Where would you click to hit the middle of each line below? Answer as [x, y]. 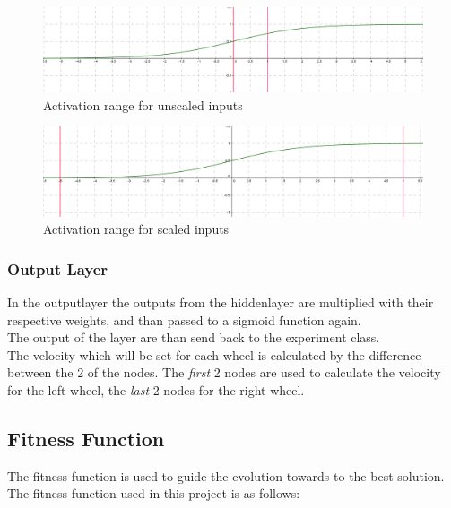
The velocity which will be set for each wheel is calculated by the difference [214, 354]
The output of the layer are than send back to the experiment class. [194, 337]
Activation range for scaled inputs [136, 229]
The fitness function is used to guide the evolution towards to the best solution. [226, 475]
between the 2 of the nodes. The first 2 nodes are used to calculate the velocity [224, 372]
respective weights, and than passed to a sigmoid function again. [184, 319]
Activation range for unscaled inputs [143, 104]
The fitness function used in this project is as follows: [154, 493]
